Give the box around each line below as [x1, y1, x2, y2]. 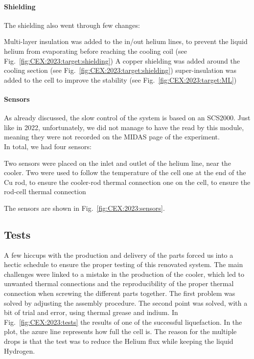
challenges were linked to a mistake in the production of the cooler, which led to [4, 269, 245, 279]
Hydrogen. [4, 345, 35, 356]
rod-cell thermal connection [4, 186, 86, 197]
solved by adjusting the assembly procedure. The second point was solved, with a [4, 297, 248, 308]
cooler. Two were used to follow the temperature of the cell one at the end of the [4, 167, 246, 178]
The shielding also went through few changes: [4, 20, 140, 30]
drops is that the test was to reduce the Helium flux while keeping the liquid [4, 336, 233, 346]
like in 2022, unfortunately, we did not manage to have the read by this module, [4, 122, 244, 132]
